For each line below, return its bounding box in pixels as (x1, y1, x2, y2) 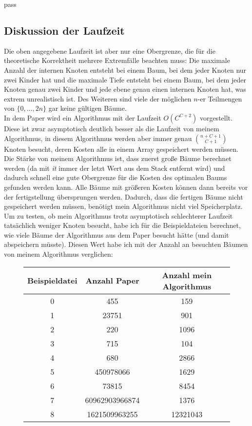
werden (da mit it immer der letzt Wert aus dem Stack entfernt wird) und (4, 162, 225, 173)
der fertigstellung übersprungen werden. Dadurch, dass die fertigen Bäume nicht (4, 191, 243, 202)
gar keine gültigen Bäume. (48, 103, 127, 113)
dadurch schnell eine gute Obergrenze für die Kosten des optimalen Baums (4, 172, 227, 183)
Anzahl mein (162, 269, 212, 281)
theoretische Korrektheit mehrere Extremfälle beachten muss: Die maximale (4, 55, 230, 65)
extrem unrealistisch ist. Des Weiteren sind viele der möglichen (4, 93, 192, 103)
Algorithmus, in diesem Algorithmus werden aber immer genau (4, 133, 192, 143)
